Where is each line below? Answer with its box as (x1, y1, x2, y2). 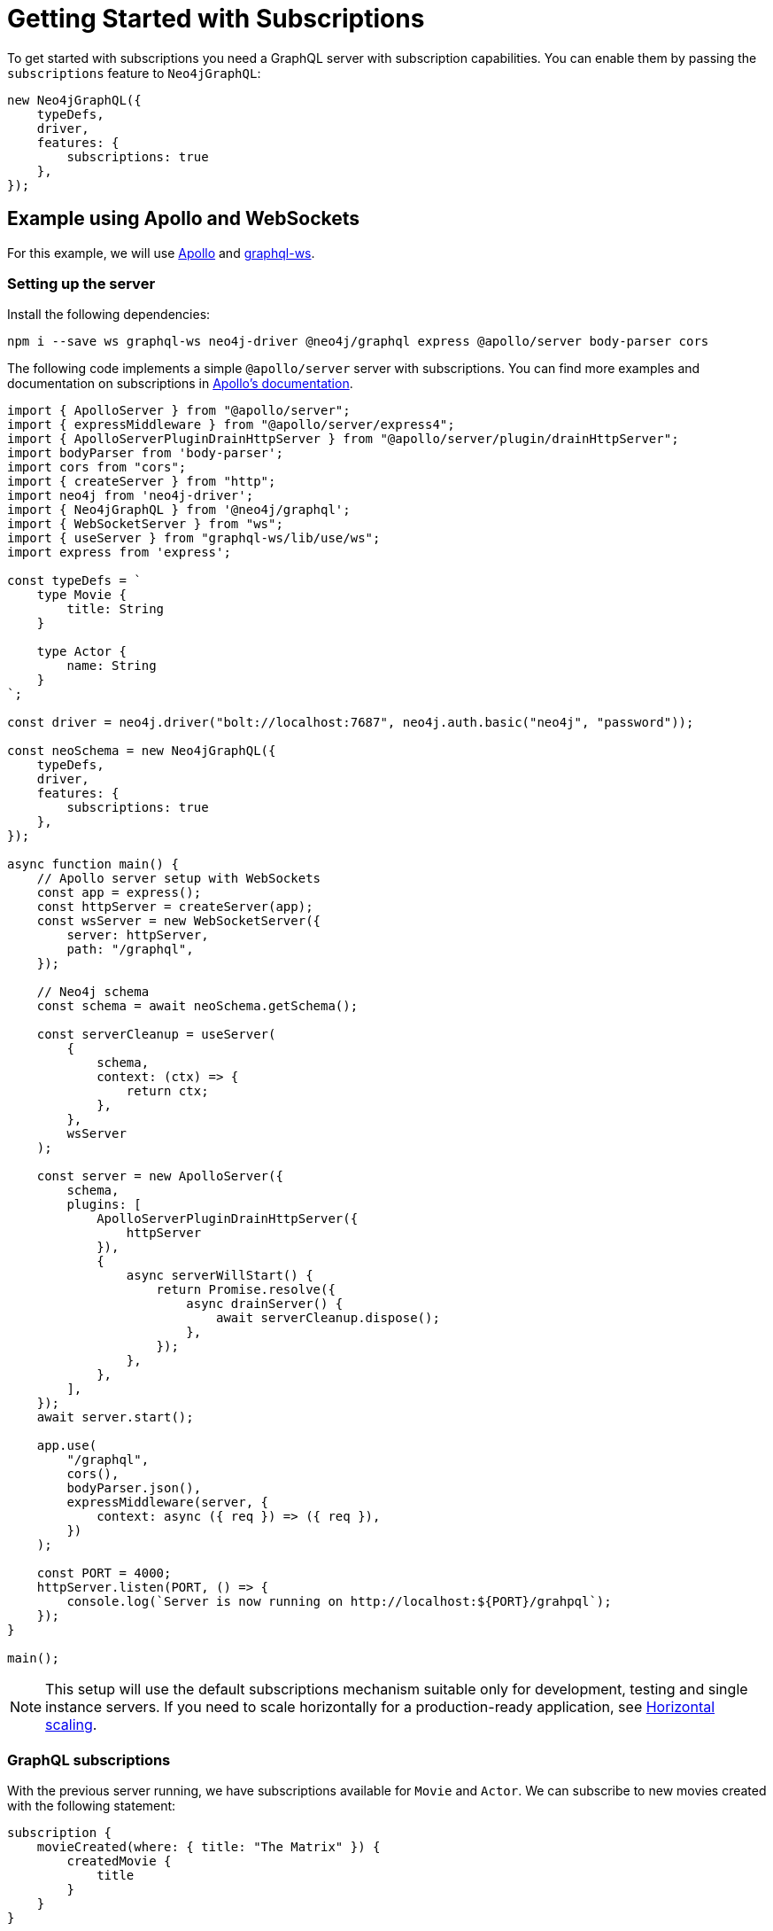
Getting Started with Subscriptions (7, 4, 425, 34)
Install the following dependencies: (7, 307, 211, 323)
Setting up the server (7, 274, 156, 292)
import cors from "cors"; (7, 460, 187, 475)
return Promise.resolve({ (156, 1282, 336, 1297)
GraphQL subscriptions (7, 1750, 171, 1769)
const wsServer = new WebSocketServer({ (36, 914, 321, 929)
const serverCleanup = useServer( (36, 1027, 276, 1042)
